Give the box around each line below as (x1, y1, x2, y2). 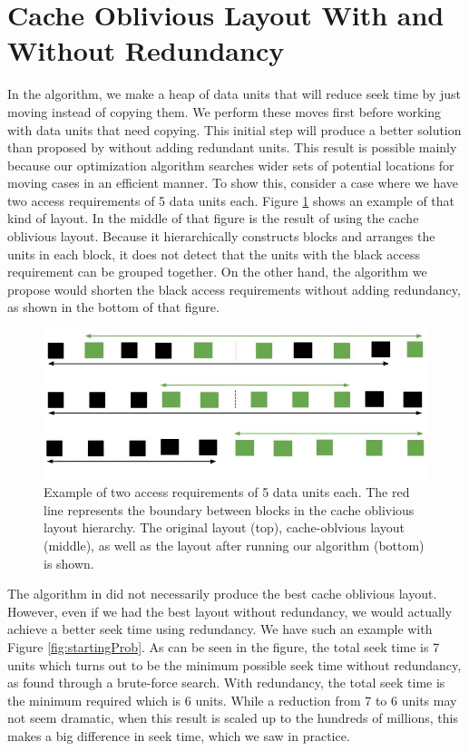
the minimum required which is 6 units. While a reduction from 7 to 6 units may (7, 690, 457, 709)
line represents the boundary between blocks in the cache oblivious (44, 500, 415, 519)
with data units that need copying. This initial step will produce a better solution (7, 120, 462, 139)
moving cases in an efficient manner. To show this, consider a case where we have (7, 173, 459, 192)
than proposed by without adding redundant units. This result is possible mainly (7, 138, 457, 157)
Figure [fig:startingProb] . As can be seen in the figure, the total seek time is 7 (7, 637, 440, 656)
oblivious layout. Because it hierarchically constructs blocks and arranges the (7, 227, 435, 246)
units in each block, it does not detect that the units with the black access (7, 244, 420, 263)
